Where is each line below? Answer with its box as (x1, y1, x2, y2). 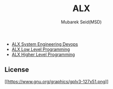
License (4, 66, 29, 74)
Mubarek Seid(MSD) (61, 19, 102, 25)
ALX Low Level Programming (11, 46, 70, 52)
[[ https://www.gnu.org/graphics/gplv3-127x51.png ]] (4, 78, 109, 84)
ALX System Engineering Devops (11, 41, 78, 47)
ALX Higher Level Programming (11, 52, 75, 57)
